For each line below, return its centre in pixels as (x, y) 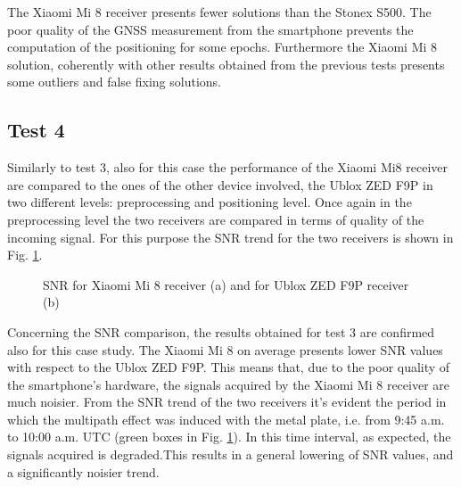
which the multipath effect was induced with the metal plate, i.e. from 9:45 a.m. (226, 419)
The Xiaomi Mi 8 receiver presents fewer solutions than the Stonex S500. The (219, 12)
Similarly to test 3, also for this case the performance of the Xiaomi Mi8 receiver (228, 167)
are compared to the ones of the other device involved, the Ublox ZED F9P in (220, 184)
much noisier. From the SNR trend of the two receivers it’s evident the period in (227, 402)
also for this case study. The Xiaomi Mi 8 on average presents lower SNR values (225, 349)
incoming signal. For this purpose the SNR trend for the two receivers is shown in (230, 237)
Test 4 (36, 130)
